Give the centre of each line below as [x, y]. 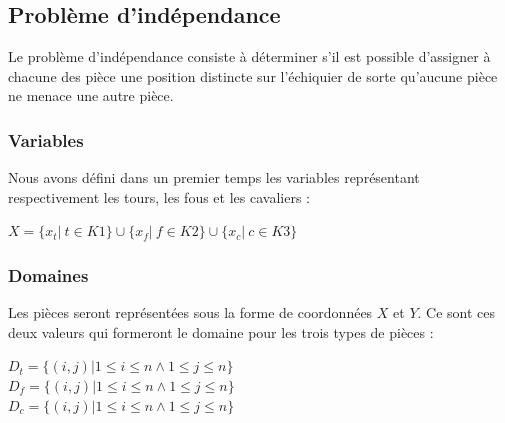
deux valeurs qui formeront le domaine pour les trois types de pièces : [221, 331]
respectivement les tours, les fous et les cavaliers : [159, 196]
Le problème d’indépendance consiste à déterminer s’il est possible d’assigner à [249, 56]
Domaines [48, 274]
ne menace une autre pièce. [91, 95]
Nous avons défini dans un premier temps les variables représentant [214, 177]
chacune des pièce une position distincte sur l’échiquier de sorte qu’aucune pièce [253, 75]
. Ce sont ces [456, 312]
